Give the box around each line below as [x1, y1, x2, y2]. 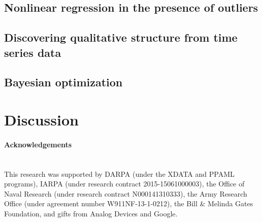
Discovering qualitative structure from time [4, 29, 238, 45]
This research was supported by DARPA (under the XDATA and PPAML [4, 168, 235, 179]
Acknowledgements [4, 139, 72, 149]
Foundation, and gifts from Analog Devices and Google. [4, 208, 178, 218]
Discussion [4, 109, 79, 130]
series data [4, 44, 61, 60]
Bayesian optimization [4, 74, 123, 90]
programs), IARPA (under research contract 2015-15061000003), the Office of [4, 178, 245, 189]
